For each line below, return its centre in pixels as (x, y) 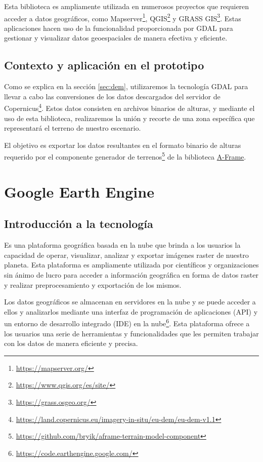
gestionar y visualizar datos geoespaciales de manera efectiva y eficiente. (116, 38)
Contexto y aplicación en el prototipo (104, 65)
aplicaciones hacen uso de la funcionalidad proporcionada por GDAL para (119, 28)
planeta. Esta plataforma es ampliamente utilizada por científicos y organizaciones (131, 265)
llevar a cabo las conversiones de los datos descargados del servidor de (112, 96)
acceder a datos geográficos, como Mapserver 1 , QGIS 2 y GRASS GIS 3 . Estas (123, 17)
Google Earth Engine (79, 191)
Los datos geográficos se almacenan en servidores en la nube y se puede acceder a (130, 302)
